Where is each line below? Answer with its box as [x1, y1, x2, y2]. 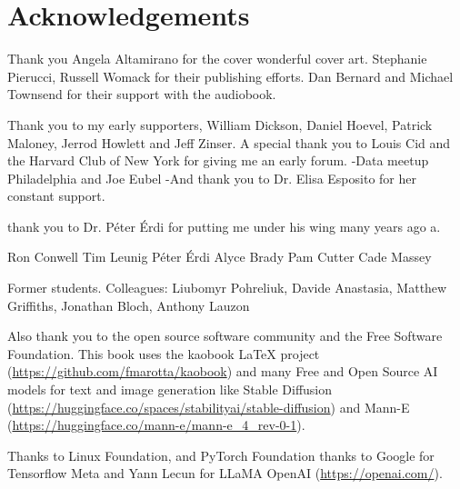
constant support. [7, 186, 105, 205]
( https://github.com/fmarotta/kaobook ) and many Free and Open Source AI [7, 362, 438, 381]
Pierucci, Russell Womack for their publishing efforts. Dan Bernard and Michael [7, 66, 454, 85]
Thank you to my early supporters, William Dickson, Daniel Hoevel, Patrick [7, 115, 433, 134]
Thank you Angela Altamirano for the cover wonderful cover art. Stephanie [7, 49, 427, 68]
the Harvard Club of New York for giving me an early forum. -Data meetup [7, 151, 429, 170]
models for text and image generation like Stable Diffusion [7, 380, 333, 399]
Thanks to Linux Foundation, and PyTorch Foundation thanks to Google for [7, 445, 435, 464]
